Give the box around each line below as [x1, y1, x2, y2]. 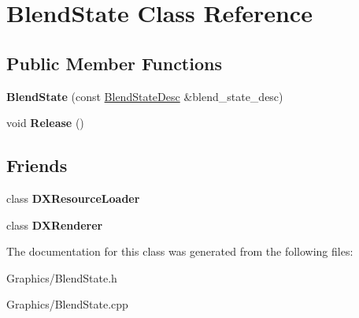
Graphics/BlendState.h [6, 269, 117, 286]
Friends [6, 153, 68, 178]
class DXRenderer [6, 216, 103, 233]
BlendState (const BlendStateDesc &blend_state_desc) [6, 88, 283, 104]
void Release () [6, 114, 84, 131]
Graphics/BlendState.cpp [6, 296, 128, 312]
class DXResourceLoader [6, 189, 140, 206]
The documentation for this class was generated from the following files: [6, 243, 353, 260]
